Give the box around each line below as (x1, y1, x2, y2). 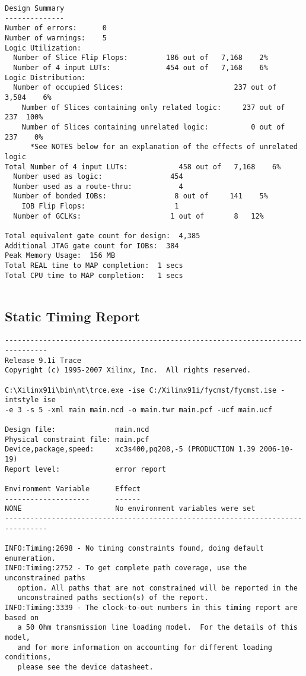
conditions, (5, 653, 52, 662)
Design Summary (5, 4, 65, 12)
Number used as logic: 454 (13, 172, 183, 181)
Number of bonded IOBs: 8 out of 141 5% (13, 192, 268, 201)
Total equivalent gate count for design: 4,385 (5, 232, 200, 241)
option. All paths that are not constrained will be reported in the (17, 583, 298, 592)
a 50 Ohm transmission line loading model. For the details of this (17, 623, 298, 632)
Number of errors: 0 (5, 24, 107, 33)
